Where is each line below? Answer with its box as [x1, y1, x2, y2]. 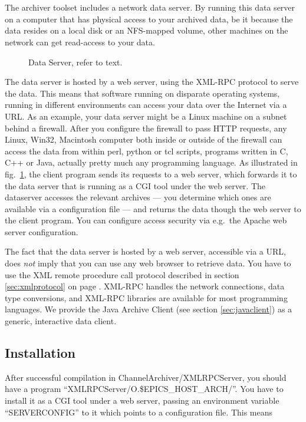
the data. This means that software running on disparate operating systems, [5, 87, 280, 99]
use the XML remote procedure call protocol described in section [5, 268, 239, 281]
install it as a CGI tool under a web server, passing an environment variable [5, 394, 279, 407]
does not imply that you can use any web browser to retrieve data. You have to [5, 257, 291, 269]
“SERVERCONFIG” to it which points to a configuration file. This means [5, 405, 273, 418]
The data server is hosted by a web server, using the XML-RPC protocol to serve [5, 75, 299, 88]
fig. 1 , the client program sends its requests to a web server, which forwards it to [5, 167, 297, 180]
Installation [5, 344, 75, 362]
